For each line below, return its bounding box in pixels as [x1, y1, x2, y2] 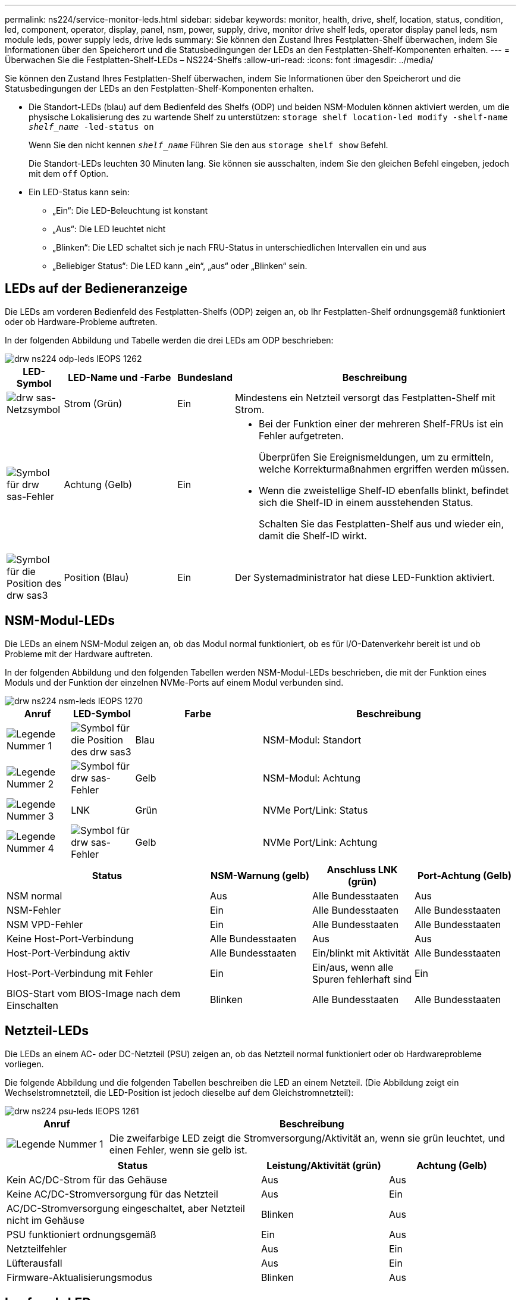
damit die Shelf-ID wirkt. [258, 529, 367, 542]
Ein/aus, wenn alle [312, 961, 394, 973]
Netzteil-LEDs [5, 1023, 89, 1039]
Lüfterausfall [7, 1257, 62, 1269]
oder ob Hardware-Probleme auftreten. [5, 316, 158, 327]
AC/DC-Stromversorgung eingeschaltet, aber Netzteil [7, 1202, 245, 1214]
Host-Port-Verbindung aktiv [7, 946, 130, 959]
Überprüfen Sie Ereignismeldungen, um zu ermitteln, [258, 451, 494, 463]
